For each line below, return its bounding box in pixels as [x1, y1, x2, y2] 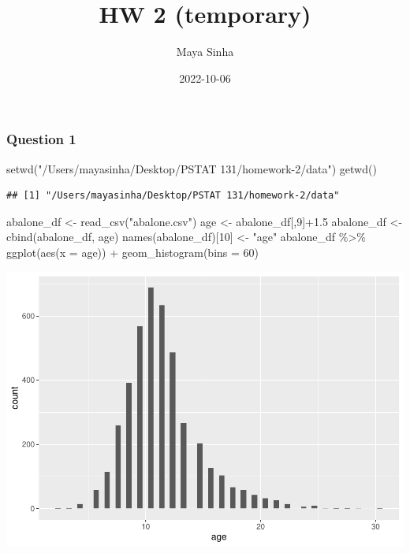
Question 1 [6, 129, 76, 149]
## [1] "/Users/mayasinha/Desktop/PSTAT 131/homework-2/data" [6, 190, 340, 202]
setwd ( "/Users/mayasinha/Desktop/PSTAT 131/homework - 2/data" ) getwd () [6, 160, 377, 176]
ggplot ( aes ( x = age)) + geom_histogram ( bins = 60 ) [6, 243, 259, 260]
